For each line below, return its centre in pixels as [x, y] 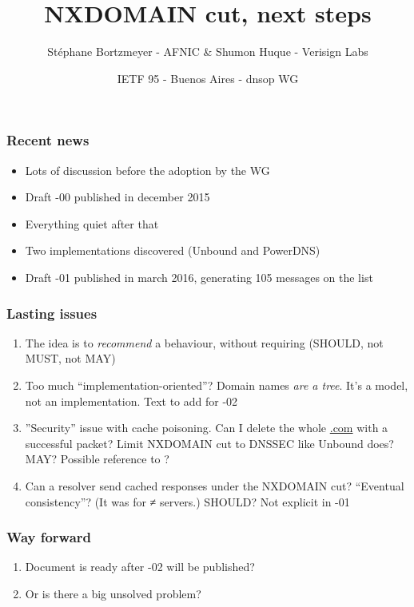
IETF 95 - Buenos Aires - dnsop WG [208, 78]
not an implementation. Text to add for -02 [131, 401]
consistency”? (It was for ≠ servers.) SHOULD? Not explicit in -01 [187, 501]
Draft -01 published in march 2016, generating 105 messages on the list [199, 277]
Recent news [48, 140]
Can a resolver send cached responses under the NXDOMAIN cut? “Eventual [215, 485]
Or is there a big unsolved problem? [113, 593]
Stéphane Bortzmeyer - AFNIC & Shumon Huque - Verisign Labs [208, 52]
